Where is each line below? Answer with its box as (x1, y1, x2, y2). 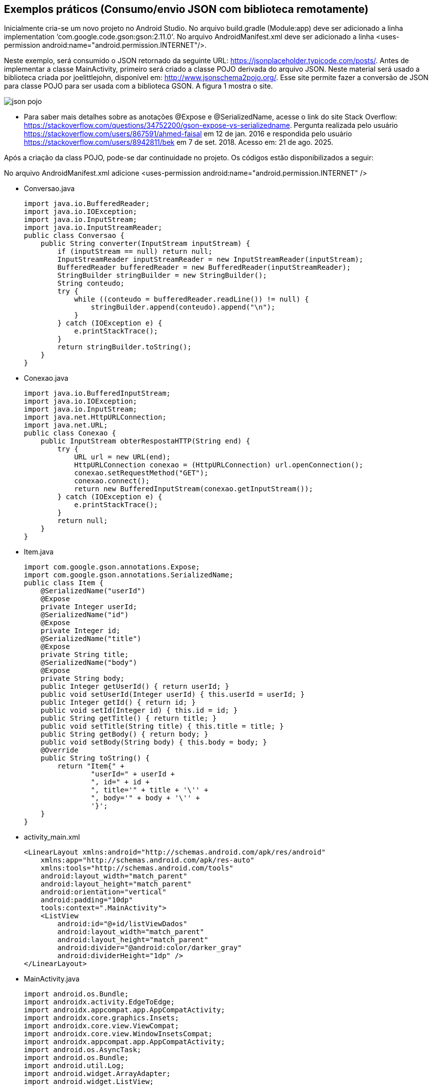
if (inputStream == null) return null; (57, 247, 213, 256)
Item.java (24, 547, 54, 556)
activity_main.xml (24, 833, 80, 842)
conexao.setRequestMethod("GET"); (74, 469, 208, 477)
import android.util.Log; (24, 1062, 125, 1070)
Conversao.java (24, 184, 75, 193)
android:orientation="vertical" (40, 888, 167, 896)
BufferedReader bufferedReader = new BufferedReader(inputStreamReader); (57, 263, 351, 272)
